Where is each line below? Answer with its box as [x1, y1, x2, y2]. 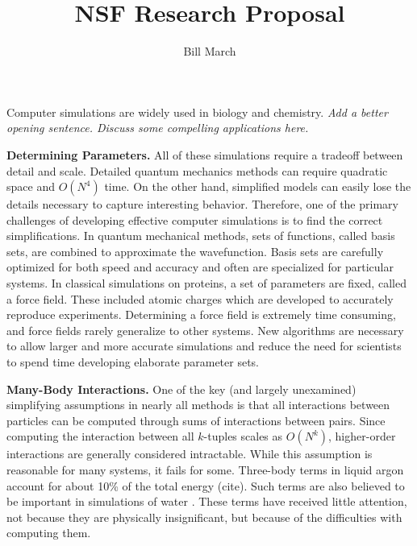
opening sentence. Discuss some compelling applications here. [6, 119, 309, 136]
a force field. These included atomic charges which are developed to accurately [6, 290, 394, 307]
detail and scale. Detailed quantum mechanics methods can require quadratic [6, 162, 388, 179]
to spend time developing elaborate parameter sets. [6, 354, 259, 370]
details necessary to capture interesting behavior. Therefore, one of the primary [6, 196, 398, 213]
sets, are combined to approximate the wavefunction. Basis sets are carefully [6, 242, 384, 259]
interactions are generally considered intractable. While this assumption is [6, 445, 373, 462]
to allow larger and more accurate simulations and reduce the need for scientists [6, 337, 402, 354]
